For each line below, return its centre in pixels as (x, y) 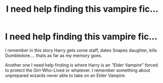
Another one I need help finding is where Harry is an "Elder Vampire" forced (81, 65)
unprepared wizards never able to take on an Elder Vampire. (66, 75)
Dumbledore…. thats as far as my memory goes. (54, 55)
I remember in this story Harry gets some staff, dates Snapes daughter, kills (81, 50)
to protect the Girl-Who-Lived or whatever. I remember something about (78, 70)
